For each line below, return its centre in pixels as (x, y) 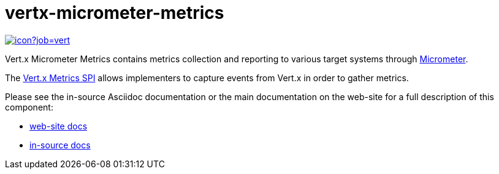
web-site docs (59, 126)
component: (29, 107)
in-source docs (60, 145)
